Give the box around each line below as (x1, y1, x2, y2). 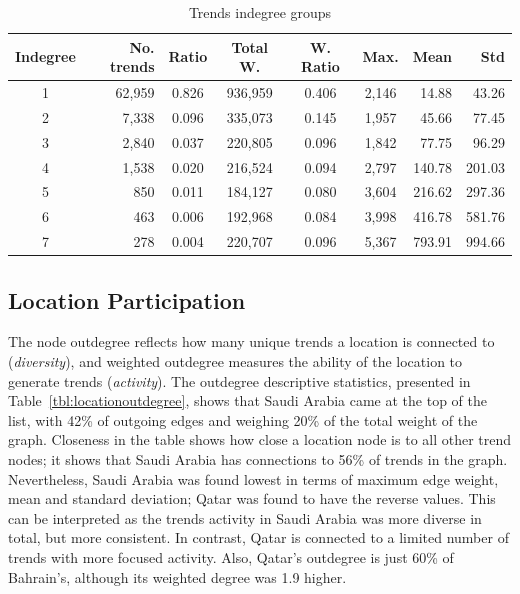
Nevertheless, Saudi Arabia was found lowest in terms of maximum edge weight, (8, 468, 499, 489)
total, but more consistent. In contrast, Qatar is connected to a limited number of (8, 527, 509, 548)
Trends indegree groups (188, 2, 332, 22)
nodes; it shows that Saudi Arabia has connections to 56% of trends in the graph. (8, 448, 508, 469)
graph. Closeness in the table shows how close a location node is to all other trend (8, 429, 512, 450)
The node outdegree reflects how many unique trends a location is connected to (8, 331, 495, 352)
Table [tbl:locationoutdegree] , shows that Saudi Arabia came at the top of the (8, 390, 487, 411)
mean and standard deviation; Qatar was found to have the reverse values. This (8, 488, 496, 509)
